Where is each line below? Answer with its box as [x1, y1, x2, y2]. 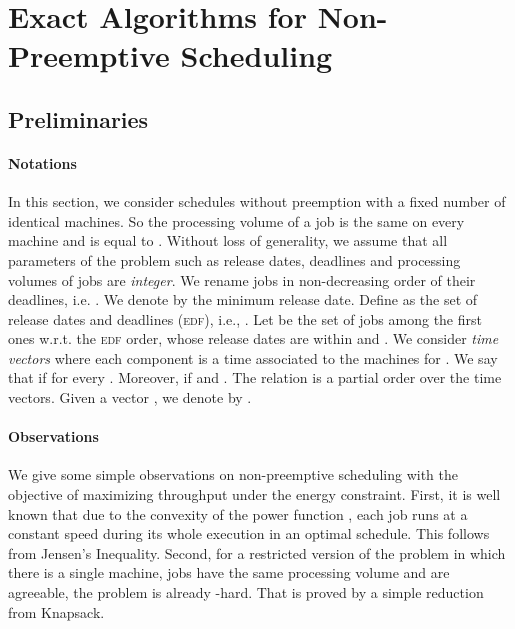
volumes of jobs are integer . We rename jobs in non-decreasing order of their [8, 269, 476, 290]
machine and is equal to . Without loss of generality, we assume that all [8, 230, 448, 251]
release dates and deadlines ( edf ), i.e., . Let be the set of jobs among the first [8, 308, 482, 329]
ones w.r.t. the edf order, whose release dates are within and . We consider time [8, 328, 499, 349]
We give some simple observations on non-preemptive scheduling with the [8, 464, 458, 485]
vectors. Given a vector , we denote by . [8, 387, 252, 408]
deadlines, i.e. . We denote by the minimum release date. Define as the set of [8, 289, 478, 310]
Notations [8, 152, 77, 173]
